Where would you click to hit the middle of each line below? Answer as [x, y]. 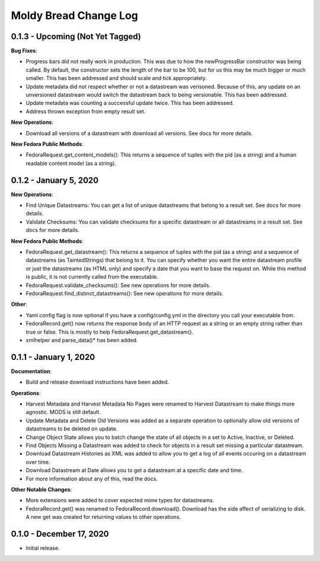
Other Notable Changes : [41, 489]
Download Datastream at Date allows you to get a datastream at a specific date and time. [134, 470]
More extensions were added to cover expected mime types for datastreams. [120, 501]
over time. [38, 462]
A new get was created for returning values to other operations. [103, 517]
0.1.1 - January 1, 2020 [53, 357]
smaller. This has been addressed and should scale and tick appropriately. [116, 78]
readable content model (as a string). [71, 163]
